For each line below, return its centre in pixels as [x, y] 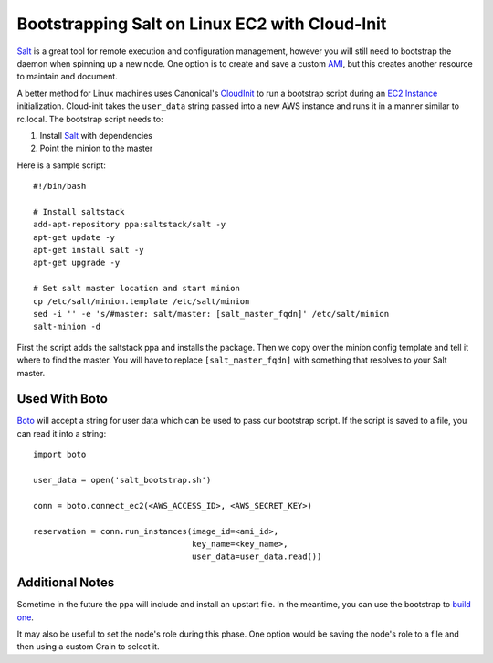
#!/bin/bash [60, 186]
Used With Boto [63, 399]
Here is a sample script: [62, 165]
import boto [60, 455]
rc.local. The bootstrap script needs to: [90, 119]
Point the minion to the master [96, 148]
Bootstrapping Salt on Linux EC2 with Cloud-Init [202, 24]
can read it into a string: [62, 433]
